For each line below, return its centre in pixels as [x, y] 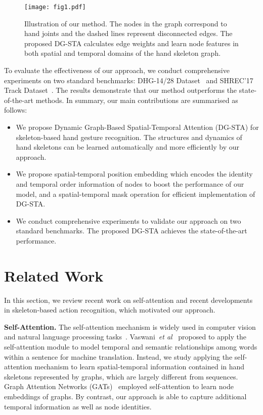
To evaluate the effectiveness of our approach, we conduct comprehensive [117, 70]
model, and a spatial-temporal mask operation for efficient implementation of [136, 194]
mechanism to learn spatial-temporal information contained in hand [140, 367]
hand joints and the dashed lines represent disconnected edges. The [128, 33]
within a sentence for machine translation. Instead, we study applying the [118, 356]
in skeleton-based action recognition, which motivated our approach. [110, 310]
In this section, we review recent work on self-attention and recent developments [128, 300]
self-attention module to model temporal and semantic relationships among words [131, 347]
